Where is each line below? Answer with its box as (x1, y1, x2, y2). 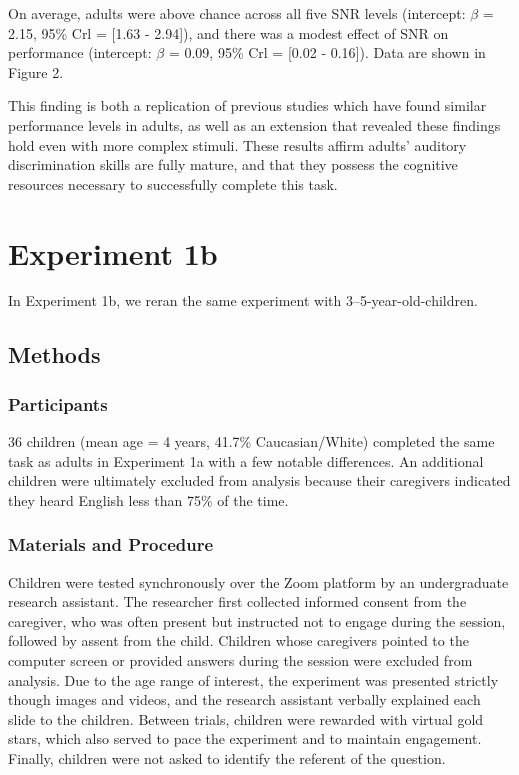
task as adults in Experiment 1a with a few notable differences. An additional (8, 450, 484, 471)
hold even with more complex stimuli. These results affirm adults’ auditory (8, 134, 467, 155)
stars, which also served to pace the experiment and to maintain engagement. (8, 728, 482, 749)
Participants (8, 391, 108, 416)
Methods (8, 339, 101, 370)
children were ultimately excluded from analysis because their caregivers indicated (8, 470, 511, 491)
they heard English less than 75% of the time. (8, 489, 289, 510)
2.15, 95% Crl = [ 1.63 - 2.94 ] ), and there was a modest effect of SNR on (8, 22, 449, 43)
